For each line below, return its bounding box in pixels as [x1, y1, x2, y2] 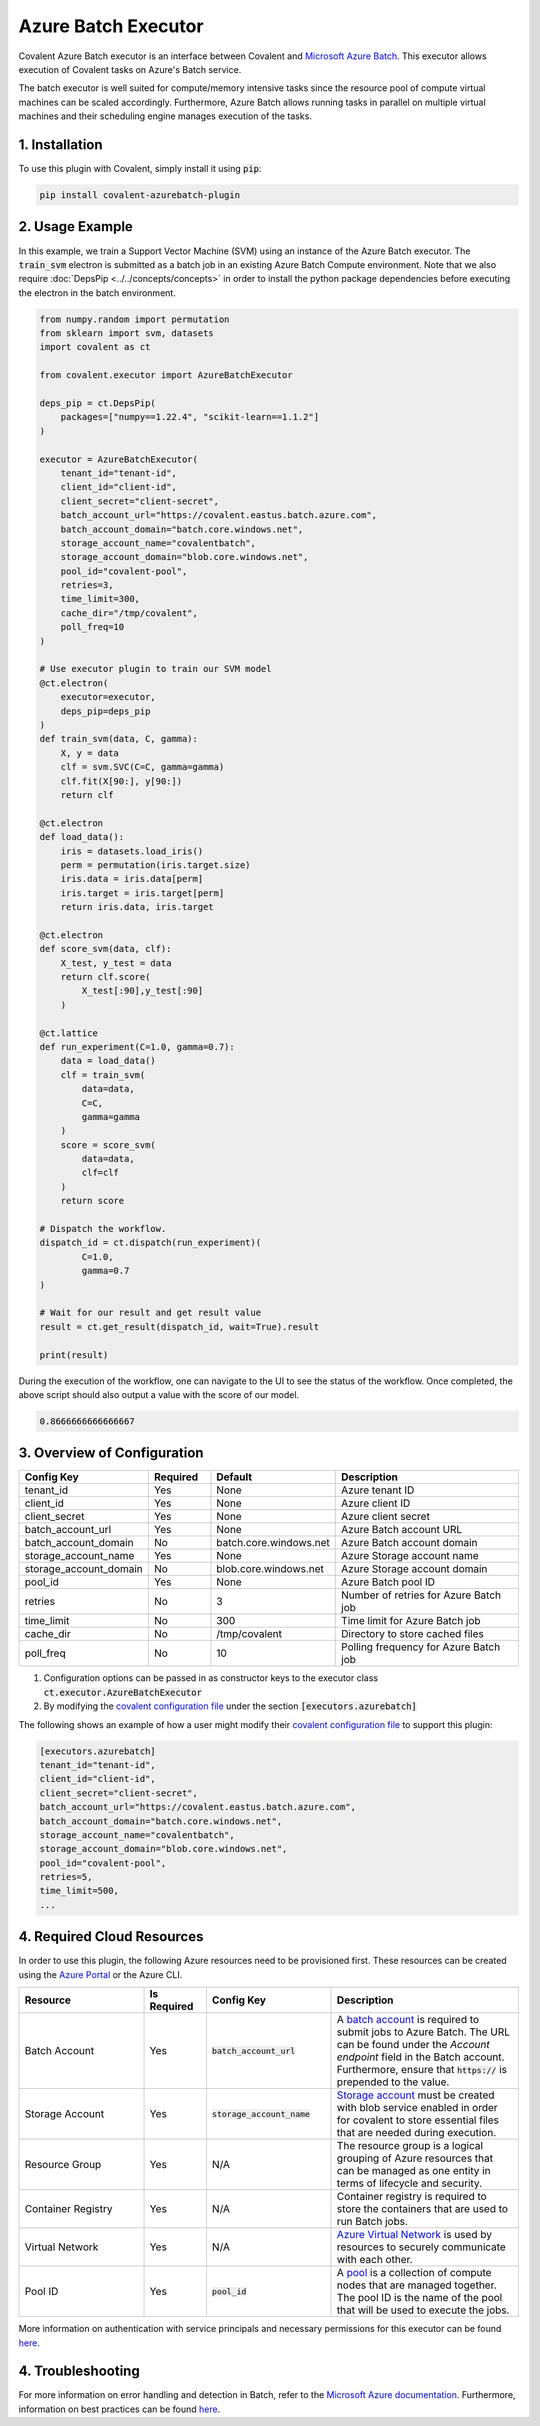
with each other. [336, 2253, 414, 2267]
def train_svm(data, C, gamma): [39, 733, 199, 745]
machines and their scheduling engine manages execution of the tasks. [18, 110, 312, 122]
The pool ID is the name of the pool [336, 2291, 503, 2305]
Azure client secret [341, 1510, 430, 1524]
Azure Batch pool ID [341, 1575, 435, 1589]
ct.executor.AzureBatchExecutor [43, 1686, 202, 1698]
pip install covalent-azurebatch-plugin [39, 190, 240, 200]
